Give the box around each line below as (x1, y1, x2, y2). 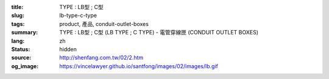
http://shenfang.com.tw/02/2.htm (59, 54, 144, 62)
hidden (59, 45, 77, 52)
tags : (11, 20, 25, 27)
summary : (11, 29, 38, 36)
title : (11, 4, 24, 10)
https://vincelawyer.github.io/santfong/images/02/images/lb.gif (59, 62, 219, 69)
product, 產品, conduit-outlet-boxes (59, 20, 149, 27)
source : (11, 54, 32, 62)
